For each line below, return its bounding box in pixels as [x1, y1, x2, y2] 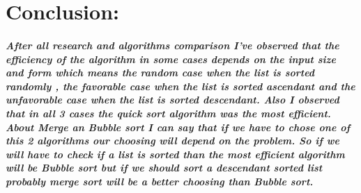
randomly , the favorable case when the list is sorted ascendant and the [6, 78, 355, 93]
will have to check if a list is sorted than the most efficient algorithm [6, 146, 345, 161]
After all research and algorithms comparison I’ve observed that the [6, 37, 339, 52]
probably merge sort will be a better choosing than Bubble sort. [6, 174, 314, 188]
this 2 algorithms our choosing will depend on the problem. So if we [6, 133, 339, 148]
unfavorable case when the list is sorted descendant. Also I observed [6, 92, 339, 107]
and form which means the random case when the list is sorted [6, 65, 315, 80]
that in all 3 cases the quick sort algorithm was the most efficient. [6, 106, 331, 120]
